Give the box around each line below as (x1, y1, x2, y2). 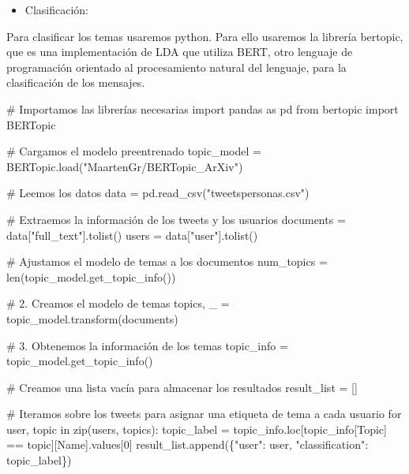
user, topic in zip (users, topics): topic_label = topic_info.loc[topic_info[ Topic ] (6, 420, 387, 437)
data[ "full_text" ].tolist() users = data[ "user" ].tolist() (6, 226, 258, 243)
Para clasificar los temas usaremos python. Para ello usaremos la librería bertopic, (6, 28, 403, 44)
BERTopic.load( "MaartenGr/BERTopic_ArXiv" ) (6, 158, 243, 174)
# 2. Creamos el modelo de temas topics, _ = (6, 295, 230, 312)
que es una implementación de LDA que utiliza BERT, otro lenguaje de (6, 43, 353, 60)
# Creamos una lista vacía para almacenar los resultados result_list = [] (6, 379, 358, 395)
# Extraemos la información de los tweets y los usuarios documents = (6, 211, 346, 227)
